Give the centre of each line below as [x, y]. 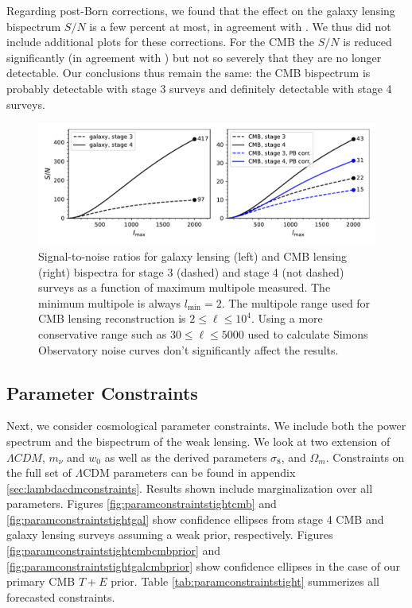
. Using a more [287, 318]
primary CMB [41, 581]
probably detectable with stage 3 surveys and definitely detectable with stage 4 [199, 88]
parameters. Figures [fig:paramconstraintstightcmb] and [142, 503]
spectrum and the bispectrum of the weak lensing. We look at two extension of [198, 441]
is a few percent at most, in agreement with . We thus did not [240, 26]
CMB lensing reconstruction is [112, 318]
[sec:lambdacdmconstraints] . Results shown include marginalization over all [190, 488]
